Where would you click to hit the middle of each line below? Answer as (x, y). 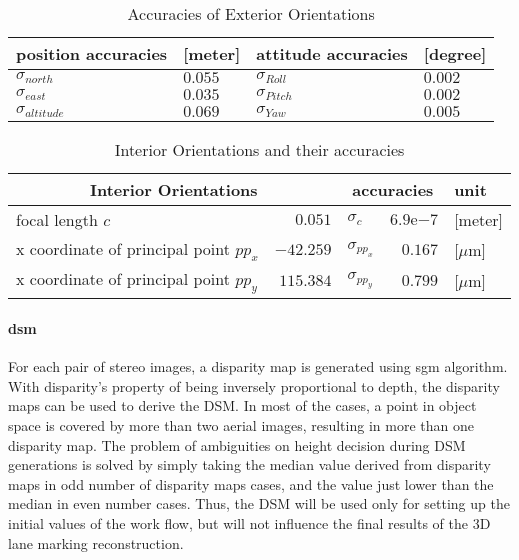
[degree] (455, 53)
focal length (57, 219)
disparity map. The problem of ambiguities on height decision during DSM (237, 444)
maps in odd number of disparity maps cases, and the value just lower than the (251, 483)
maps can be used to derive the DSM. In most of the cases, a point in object (242, 405)
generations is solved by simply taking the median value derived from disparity (249, 464)
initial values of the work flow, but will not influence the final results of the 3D (249, 522)
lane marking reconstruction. (96, 542)
